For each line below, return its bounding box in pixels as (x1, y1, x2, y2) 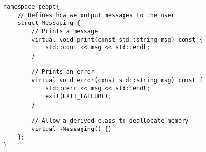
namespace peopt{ (3, 3, 60, 10)
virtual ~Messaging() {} (31, 125, 112, 132)
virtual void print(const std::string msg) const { (31, 36, 203, 43)
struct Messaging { (17, 20, 81, 27)
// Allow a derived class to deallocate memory (31, 117, 189, 125)
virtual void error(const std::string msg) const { (31, 76, 203, 84)
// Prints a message (31, 27, 98, 35)
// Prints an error (31, 68, 95, 76)
